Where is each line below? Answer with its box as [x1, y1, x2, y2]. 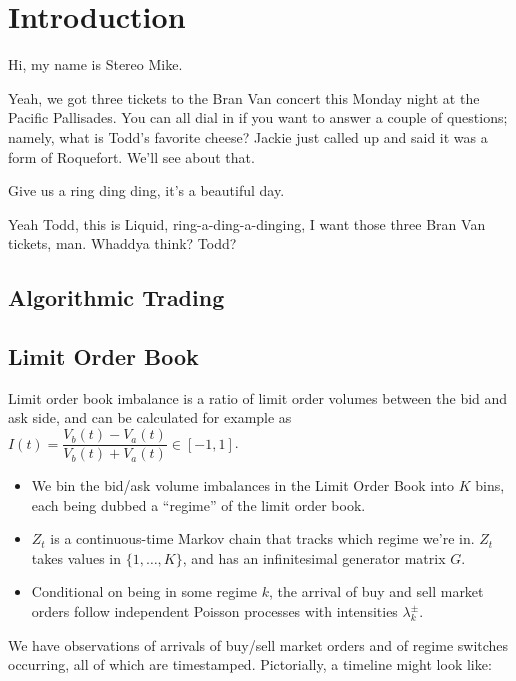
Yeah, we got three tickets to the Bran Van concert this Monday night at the [8, 87, 480, 108]
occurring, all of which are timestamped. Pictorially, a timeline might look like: [8, 654, 492, 675]
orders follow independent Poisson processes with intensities [31, 601, 398, 622]
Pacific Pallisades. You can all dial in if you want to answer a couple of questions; [8, 107, 508, 128]
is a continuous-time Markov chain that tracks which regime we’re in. [50, 528, 475, 549]
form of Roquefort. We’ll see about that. [8, 146, 255, 167]
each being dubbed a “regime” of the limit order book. [31, 494, 366, 515]
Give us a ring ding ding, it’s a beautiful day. [8, 180, 285, 201]
